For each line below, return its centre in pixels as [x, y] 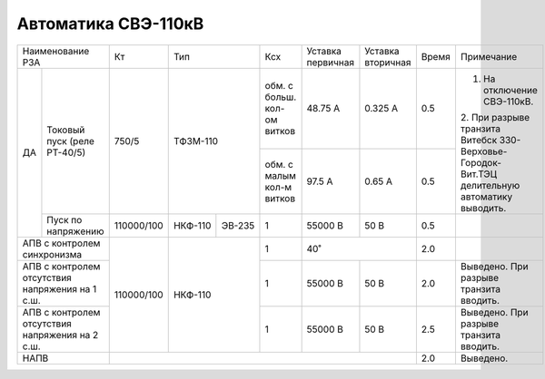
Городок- [481, 162]
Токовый [66, 130]
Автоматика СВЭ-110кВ [110, 24]
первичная [330, 62]
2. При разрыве [495, 117]
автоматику [486, 197]
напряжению [75, 231]
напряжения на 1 [59, 288]
